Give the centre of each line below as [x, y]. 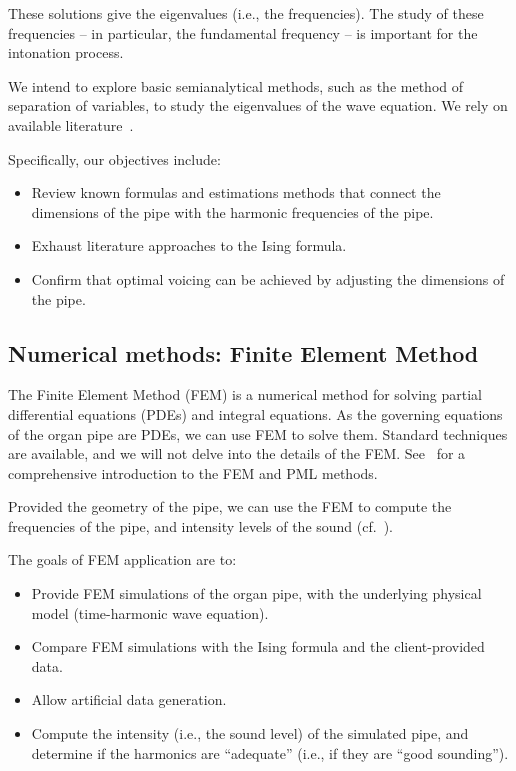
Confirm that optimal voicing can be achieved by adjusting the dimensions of [268, 278]
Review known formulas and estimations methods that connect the [236, 192]
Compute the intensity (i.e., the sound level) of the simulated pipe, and [250, 733]
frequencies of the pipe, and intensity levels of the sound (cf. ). [200, 525]
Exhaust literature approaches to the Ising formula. [189, 245]
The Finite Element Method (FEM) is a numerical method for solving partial [245, 394]
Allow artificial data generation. [129, 699]
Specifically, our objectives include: [114, 158]
